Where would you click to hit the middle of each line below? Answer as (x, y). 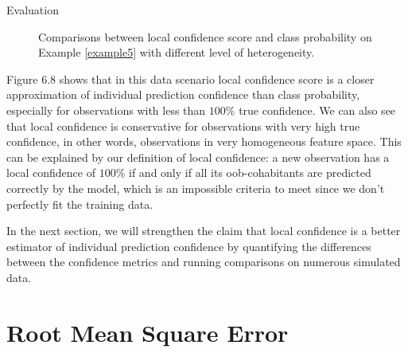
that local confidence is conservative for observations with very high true (183, 126)
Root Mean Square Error (148, 332)
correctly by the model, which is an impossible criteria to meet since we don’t (196, 188)
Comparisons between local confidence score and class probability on (205, 36)
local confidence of (51, 173)
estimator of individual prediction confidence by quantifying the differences (189, 246)
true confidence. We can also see (317, 110)
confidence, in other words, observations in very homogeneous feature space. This (204, 141)
